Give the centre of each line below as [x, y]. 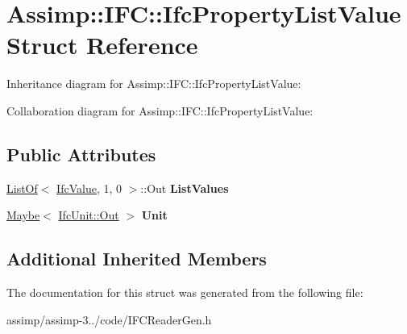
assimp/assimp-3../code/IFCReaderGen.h [109, 319]
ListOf [22, 188]
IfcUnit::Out [89, 215]
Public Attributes [81, 154]
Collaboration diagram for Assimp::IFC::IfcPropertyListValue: [160, 110]
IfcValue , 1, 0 [89, 188]
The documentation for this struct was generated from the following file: [185, 292]
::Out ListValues [185, 188]
